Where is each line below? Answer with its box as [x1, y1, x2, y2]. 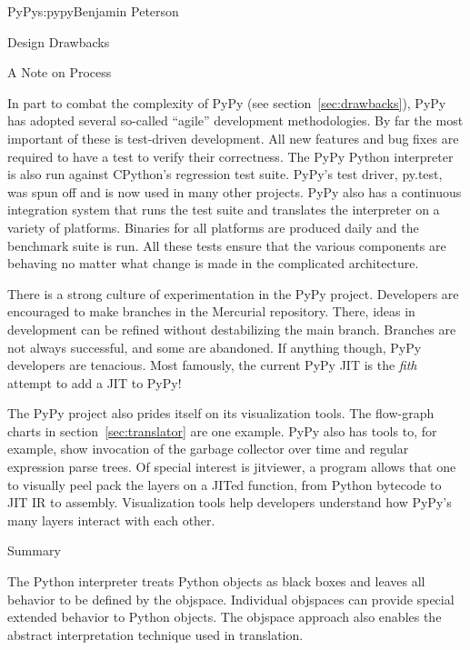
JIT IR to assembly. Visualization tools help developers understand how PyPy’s [7, 493, 452, 512]
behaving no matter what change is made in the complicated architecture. [7, 254, 419, 273]
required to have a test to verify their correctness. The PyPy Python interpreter [7, 146, 454, 165]
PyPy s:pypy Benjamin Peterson [7, 2, 179, 20]
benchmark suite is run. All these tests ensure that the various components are [7, 235, 446, 255]
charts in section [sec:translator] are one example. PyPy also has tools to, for [7, 421, 437, 440]
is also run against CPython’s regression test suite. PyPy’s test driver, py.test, [7, 165, 443, 184]
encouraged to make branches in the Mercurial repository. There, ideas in [7, 302, 415, 321]
